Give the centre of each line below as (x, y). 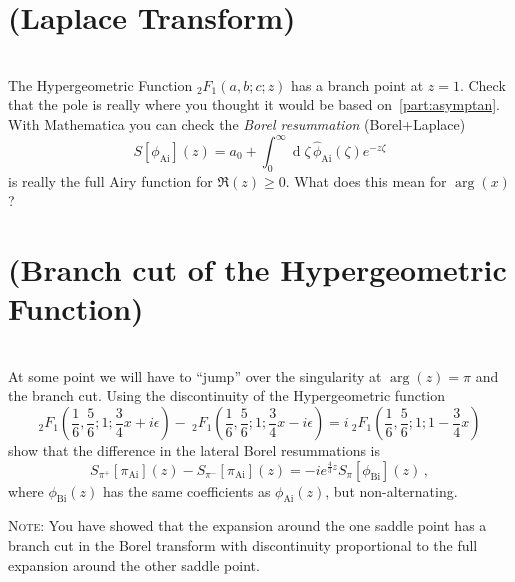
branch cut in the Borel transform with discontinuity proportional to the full (243, 545)
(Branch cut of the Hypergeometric (257, 269)
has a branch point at (357, 84)
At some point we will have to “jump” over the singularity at (195, 375)
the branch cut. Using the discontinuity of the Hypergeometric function (227, 395)
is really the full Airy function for (110, 180)
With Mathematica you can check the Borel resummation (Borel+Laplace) (237, 123)
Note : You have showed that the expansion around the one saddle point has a (247, 525)
